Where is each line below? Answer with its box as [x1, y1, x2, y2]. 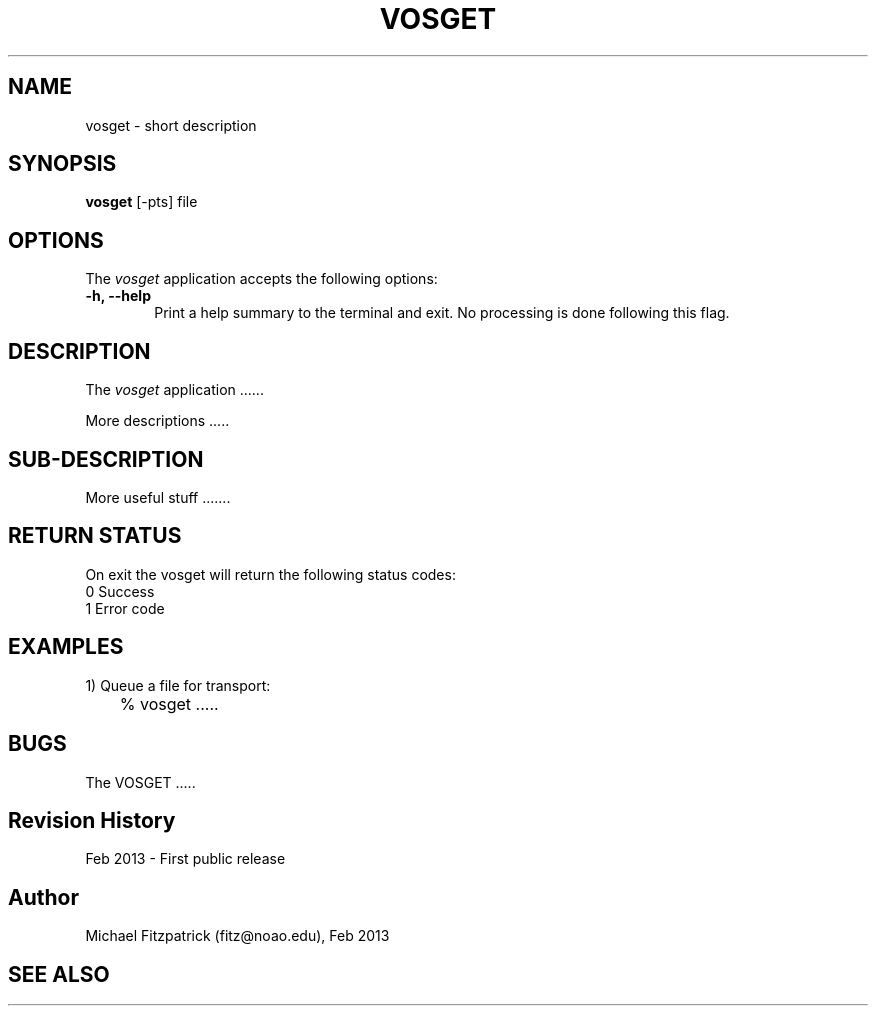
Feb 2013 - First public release [85, 850, 286, 868]
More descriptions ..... [85, 412, 230, 430]
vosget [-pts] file [85, 193, 198, 211]
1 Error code [85, 599, 165, 617]
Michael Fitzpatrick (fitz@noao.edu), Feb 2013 [85, 927, 390, 945]
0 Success [85, 582, 155, 600]
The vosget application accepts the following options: [85, 270, 438, 288]
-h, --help [85, 287, 151, 305]
